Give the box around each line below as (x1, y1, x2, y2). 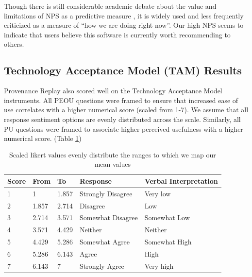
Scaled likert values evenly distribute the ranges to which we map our (9, 149, 216, 159)
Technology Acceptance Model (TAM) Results (4, 63, 242, 78)
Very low (144, 188, 171, 198)
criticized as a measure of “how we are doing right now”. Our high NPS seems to (4, 20, 244, 30)
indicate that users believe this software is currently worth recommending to (4, 29, 231, 39)
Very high (144, 260, 174, 271)
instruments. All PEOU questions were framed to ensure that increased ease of (4, 95, 238, 105)
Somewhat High (144, 237, 192, 247)
